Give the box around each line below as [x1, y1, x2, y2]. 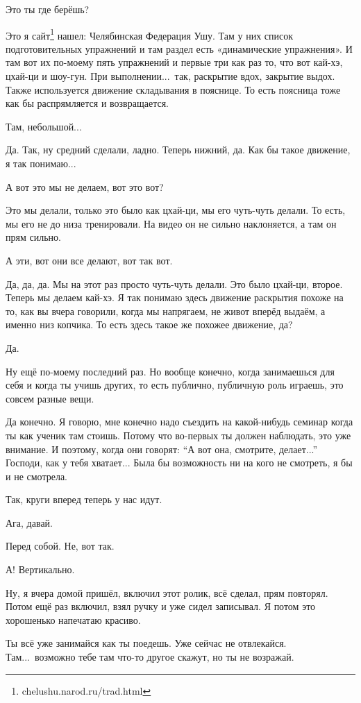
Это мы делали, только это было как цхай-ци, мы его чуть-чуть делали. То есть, [6, 203, 346, 217]
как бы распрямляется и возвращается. [6, 96, 169, 110]
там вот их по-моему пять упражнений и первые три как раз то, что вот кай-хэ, [6, 55, 343, 69]
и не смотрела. [6, 468, 68, 483]
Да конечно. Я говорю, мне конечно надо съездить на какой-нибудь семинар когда [6, 414, 353, 429]
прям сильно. [6, 230, 61, 244]
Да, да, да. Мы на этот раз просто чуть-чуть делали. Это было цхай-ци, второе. [6, 276, 343, 291]
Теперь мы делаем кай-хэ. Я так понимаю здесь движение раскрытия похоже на [6, 290, 344, 305]
